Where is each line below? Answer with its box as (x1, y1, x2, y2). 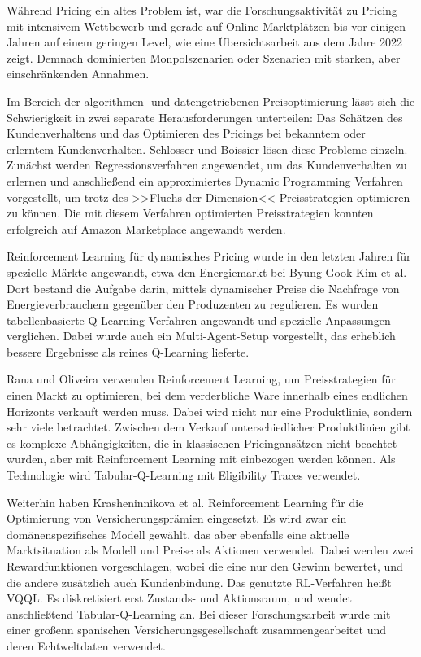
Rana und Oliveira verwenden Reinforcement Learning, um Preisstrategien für (7, 370, 396, 388)
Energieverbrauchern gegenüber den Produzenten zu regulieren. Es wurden (7, 296, 379, 313)
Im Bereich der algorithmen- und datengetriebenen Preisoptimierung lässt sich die (7, 92, 415, 109)
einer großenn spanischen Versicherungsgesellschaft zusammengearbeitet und (7, 621, 386, 638)
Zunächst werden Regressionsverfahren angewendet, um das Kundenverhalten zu (7, 156, 407, 173)
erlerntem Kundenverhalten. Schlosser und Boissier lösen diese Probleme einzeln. (7, 140, 408, 157)
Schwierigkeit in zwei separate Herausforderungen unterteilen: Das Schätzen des (7, 108, 403, 125)
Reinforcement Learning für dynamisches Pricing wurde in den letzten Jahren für (7, 247, 411, 265)
